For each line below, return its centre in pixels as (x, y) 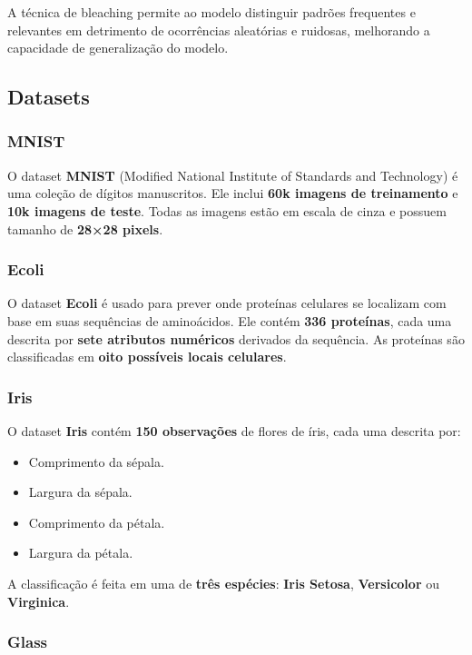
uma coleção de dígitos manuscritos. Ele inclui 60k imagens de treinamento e (233, 193)
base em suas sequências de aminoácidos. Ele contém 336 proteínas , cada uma (230, 320)
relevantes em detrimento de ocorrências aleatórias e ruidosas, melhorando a (219, 30)
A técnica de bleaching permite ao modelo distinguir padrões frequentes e (211, 12)
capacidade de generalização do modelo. (118, 48)
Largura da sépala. (80, 492)
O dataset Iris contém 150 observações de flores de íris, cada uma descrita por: (234, 430)
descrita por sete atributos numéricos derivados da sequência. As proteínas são (236, 338)
